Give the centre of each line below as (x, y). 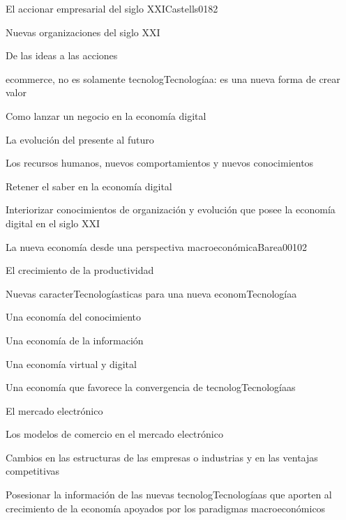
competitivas (33, 471)
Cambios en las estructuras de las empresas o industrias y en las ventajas (162, 457)
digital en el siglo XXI (53, 223)
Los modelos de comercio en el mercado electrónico (114, 434)
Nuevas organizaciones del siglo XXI (83, 32)
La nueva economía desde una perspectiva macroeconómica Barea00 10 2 (156, 246)
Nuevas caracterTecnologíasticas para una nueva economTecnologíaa (151, 293)
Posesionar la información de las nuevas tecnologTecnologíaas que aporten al (169, 495)
